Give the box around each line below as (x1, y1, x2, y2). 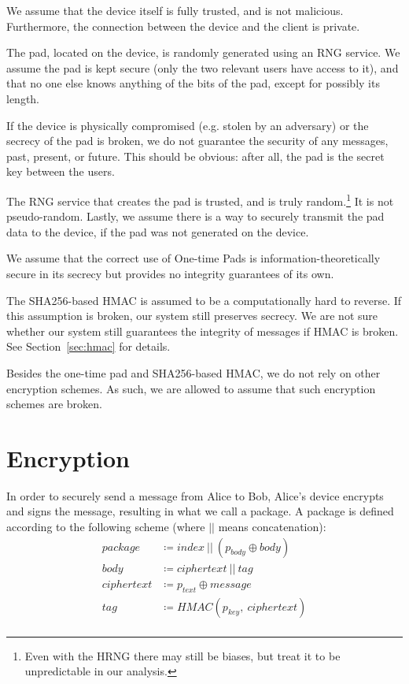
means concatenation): (218, 519, 326, 535)
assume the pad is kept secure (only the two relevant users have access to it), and (6, 59, 399, 76)
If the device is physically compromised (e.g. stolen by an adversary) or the (6, 117, 369, 133)
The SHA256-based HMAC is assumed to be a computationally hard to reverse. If (6, 292, 402, 308)
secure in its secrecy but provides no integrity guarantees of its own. (6, 265, 334, 281)
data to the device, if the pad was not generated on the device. (6, 223, 309, 240)
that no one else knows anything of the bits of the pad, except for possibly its (6, 75, 380, 91)
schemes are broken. (6, 396, 102, 412)
